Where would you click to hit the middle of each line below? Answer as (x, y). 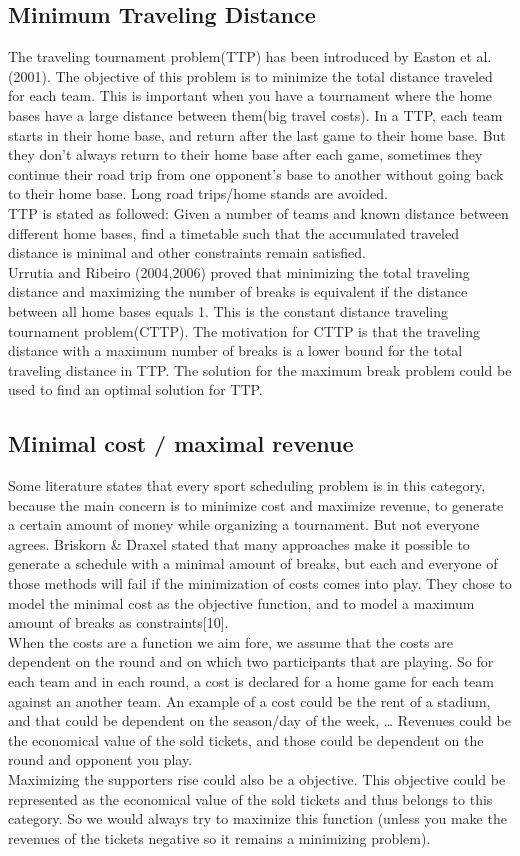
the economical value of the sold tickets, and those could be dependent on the (246, 739)
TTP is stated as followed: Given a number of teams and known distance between (258, 212)
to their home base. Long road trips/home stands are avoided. (198, 193)
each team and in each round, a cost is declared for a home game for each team (251, 681)
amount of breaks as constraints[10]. (118, 622)
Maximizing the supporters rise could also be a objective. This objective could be (257, 779)
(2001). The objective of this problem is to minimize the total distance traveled (250, 75)
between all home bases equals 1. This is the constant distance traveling (228, 310)
